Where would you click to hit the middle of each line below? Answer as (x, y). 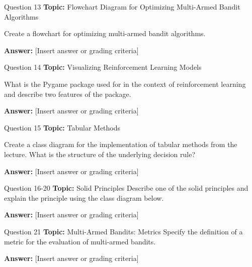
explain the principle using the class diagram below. (84, 197)
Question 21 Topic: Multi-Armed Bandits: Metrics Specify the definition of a (123, 231)
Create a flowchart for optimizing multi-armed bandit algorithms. (105, 33)
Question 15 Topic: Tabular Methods (62, 127)
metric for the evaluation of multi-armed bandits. (80, 241)
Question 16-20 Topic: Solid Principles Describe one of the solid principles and (126, 188)
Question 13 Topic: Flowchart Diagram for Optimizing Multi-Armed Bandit (122, 7)
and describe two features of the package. (68, 94)
